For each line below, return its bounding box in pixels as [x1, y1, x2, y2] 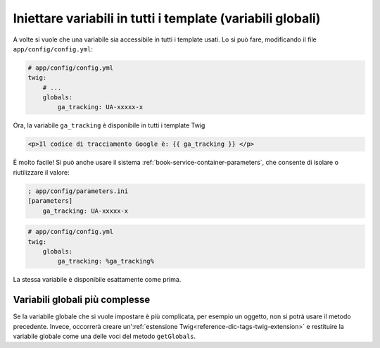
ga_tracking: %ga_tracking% [57, 257, 155, 266]
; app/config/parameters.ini [27, 187, 129, 195]
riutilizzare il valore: [13, 168, 70, 176]
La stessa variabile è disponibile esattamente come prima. [13, 275, 182, 284]
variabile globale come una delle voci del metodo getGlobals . [13, 332, 196, 341]
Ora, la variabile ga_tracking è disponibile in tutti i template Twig [13, 121, 205, 130]
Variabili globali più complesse [13, 294, 151, 306]
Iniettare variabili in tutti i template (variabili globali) [13, 11, 321, 26]
